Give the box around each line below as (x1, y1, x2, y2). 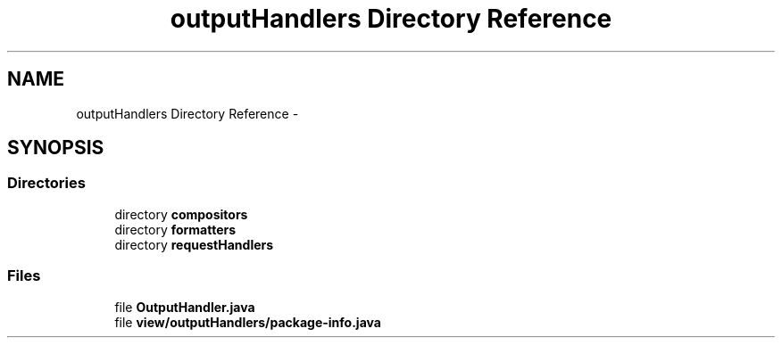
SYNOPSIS (7, 136, 104, 160)
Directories (7, 174, 86, 193)
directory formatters (114, 221, 237, 237)
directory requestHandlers (114, 236, 274, 252)
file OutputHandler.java (114, 299, 255, 315)
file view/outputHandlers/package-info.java (114, 314, 381, 330)
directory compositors (114, 206, 248, 222)
